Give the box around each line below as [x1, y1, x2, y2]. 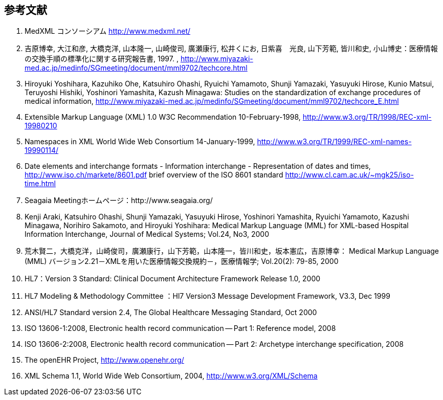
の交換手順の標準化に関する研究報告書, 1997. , [25, 54, 179, 63]
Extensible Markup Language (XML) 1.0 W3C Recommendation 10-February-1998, [25, 113, 301, 122]
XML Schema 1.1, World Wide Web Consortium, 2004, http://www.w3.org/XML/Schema [25, 371, 318, 381]
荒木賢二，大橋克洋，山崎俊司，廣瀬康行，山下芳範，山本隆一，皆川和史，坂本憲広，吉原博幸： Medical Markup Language [25, 247, 439, 256]
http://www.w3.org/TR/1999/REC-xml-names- [257, 137, 412, 146]
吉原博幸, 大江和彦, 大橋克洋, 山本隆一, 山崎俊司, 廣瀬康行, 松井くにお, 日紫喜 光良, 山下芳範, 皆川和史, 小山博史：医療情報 [25, 44, 438, 53]
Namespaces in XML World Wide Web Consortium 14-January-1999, [25, 137, 255, 146]
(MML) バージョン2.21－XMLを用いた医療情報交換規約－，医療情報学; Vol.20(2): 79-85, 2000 [25, 257, 339, 266]
